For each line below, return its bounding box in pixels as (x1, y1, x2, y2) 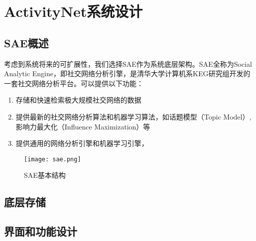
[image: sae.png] (24, 155, 81, 163)
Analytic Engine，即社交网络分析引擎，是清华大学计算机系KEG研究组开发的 (4, 68, 251, 79)
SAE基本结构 (24, 170, 66, 180)
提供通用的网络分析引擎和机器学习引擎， (15, 138, 148, 148)
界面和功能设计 (4, 224, 77, 239)
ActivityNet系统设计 (4, 1, 143, 21)
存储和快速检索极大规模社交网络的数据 (15, 95, 141, 105)
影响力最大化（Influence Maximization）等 (15, 121, 150, 131)
